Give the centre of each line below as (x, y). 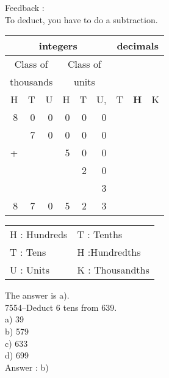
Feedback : (25, 7)
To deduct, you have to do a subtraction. (81, 19)
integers (58, 46)
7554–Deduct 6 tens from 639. (61, 307)
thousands (31, 82)
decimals (138, 46)
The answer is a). (37, 295)
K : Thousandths (113, 270)
